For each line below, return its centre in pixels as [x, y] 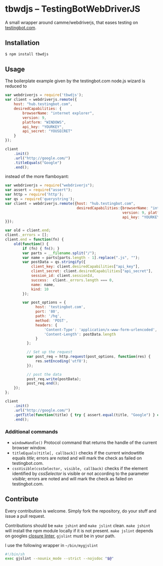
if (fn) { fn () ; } [41, 248]
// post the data [44, 374]
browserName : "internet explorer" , [58, 113]
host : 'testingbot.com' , [61, 307]
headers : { [46, 325]
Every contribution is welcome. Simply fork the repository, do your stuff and [81, 511]
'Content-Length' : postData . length [80, 334]
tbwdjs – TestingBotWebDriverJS [73, 9]
